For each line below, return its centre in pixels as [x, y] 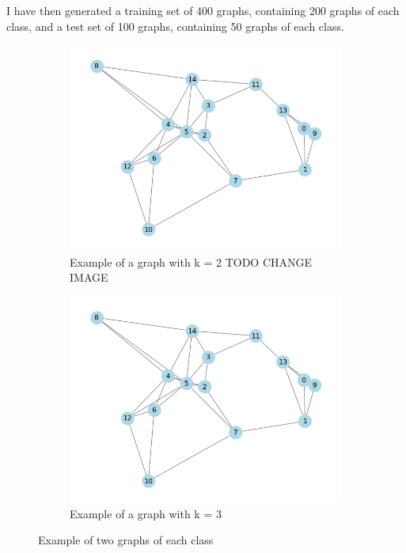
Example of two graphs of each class [126, 540]
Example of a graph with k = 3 [146, 513]
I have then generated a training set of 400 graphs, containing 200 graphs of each [203, 10]
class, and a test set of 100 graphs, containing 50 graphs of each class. [175, 26]
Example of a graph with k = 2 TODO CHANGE [191, 261]
